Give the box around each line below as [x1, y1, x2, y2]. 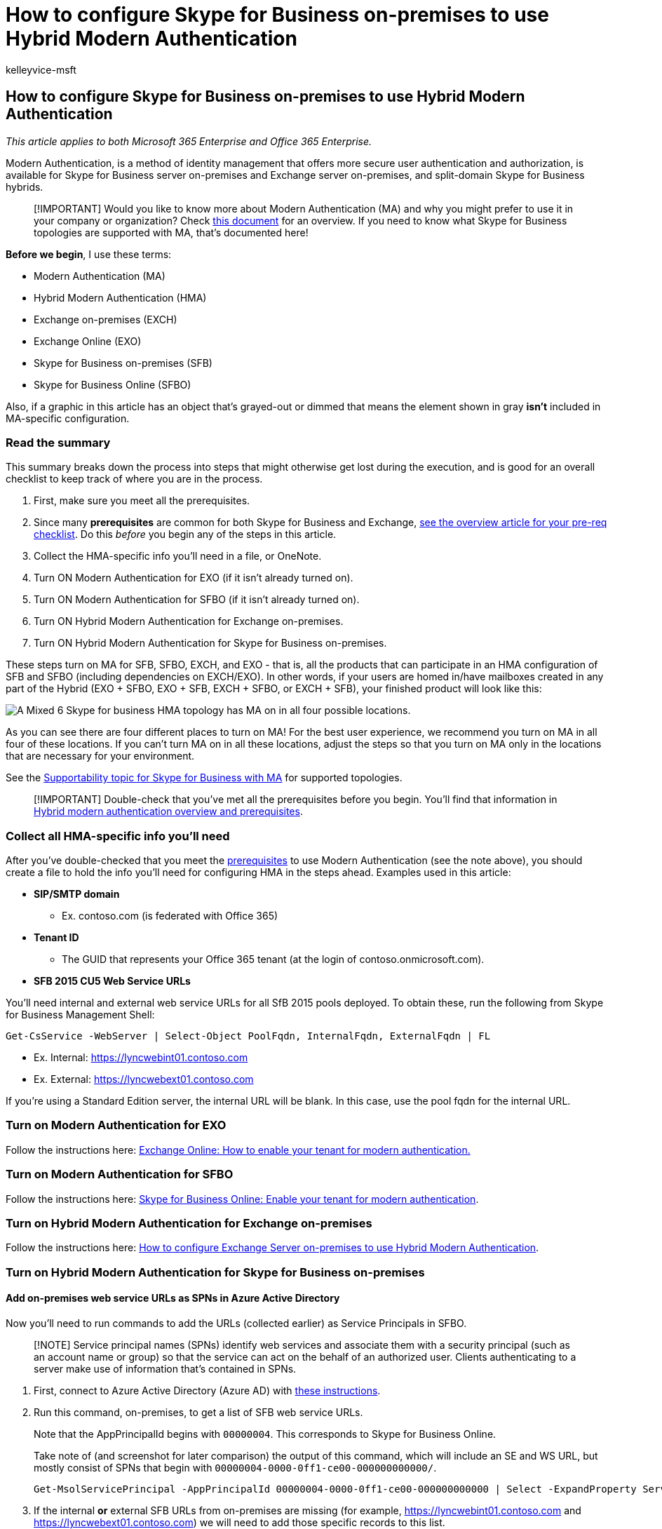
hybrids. [6, 180, 43, 193]
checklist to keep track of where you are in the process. [6, 473, 263, 485]
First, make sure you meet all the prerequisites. [34, 494, 250, 507]
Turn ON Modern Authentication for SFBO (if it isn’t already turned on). [34, 593, 360, 606]
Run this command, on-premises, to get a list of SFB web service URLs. [34, 1406, 363, 1418]
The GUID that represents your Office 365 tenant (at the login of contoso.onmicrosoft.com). [62, 953, 485, 966]
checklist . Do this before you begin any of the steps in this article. [34, 528, 337, 541]
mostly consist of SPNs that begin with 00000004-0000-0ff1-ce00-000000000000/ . [34, 1461, 437, 1474]
